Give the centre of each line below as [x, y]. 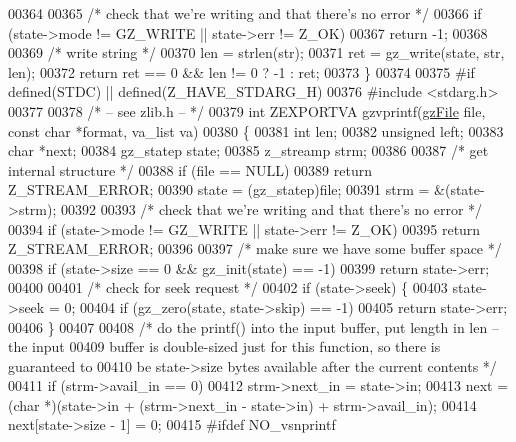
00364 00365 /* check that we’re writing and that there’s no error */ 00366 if [245, 13]
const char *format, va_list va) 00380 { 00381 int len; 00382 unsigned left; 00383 [256, 130]
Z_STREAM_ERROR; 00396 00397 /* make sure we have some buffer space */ [255, 248]
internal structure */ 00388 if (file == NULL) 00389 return [190, 169]
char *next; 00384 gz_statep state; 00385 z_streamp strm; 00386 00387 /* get [248, 150]
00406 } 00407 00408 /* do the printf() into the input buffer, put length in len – [253, 326]
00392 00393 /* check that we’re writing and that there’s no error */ [272, 208]
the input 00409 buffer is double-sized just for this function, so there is [224, 346]
